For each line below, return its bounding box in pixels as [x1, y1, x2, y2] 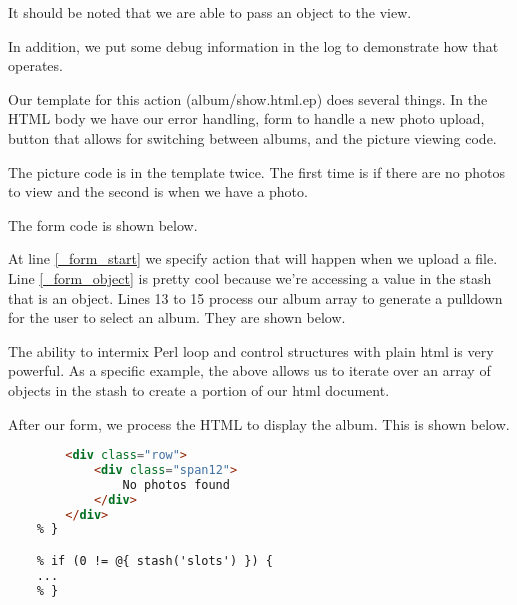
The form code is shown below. [8, 214, 198, 235]
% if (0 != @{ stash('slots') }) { [36, 554, 273, 568]
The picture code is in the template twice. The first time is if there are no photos [8, 161, 506, 182]
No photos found [122, 477, 230, 492]
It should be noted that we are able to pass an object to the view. [8, 2, 412, 22]
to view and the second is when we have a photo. [8, 181, 308, 202]
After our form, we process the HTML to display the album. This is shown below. [8, 413, 510, 434]
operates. [8, 55, 63, 76]
